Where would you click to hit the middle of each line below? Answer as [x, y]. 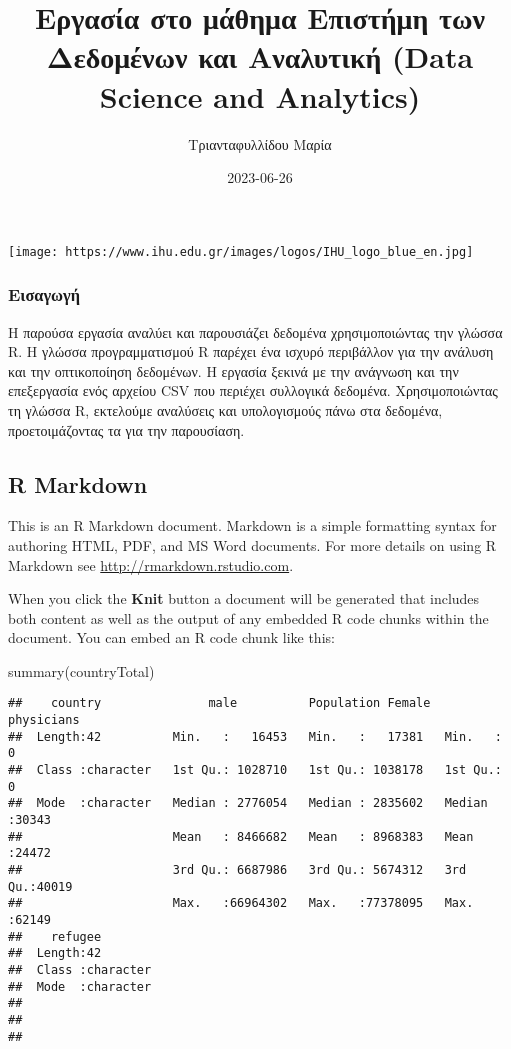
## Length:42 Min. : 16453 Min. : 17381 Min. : [255, 736]
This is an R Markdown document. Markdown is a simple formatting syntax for [252, 525]
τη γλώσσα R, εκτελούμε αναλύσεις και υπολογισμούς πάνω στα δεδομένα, [225, 409]
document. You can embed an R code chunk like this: [171, 637]
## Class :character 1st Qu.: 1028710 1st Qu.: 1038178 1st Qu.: [255, 770]
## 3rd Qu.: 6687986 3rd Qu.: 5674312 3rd [237, 870]
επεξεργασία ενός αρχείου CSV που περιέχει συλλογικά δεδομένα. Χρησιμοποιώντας [253, 390]
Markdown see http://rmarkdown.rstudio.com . [151, 564]
